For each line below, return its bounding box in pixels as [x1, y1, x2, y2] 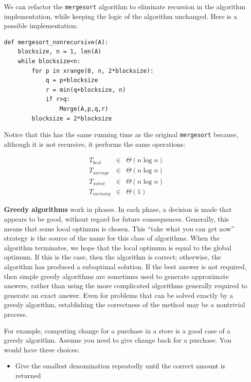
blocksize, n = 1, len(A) [18, 48, 102, 55]
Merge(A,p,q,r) [59, 105, 108, 112]
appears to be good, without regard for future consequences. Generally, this [4, 214, 229, 224]
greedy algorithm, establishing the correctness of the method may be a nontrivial [4, 299, 245, 310]
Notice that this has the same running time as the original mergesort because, [4, 129, 238, 139]
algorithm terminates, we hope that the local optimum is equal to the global [4, 242, 232, 252]
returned [15, 370, 41, 380]
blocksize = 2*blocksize [32, 115, 112, 122]
